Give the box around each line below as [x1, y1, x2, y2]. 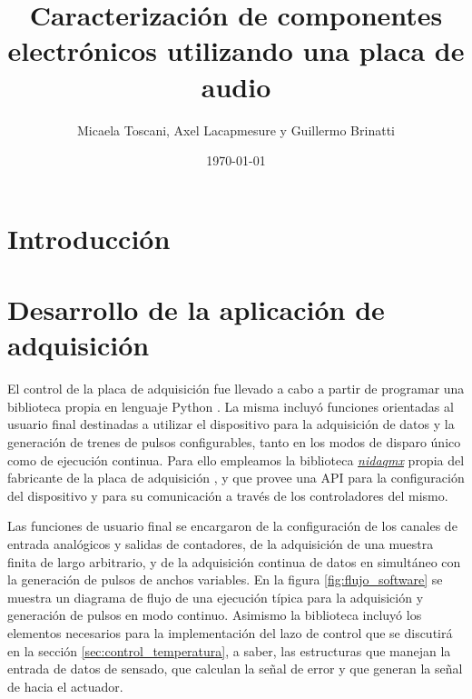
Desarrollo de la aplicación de [7, 291, 385, 328]
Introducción [7, 219, 171, 256]
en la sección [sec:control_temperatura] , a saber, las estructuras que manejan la [7, 641, 451, 660]
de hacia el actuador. [7, 676, 123, 695]
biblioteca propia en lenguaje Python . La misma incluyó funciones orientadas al [7, 396, 454, 415]
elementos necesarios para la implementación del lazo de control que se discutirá [7, 623, 453, 642]
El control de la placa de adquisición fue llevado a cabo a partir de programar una [7, 379, 465, 398]
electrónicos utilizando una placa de [7, 32, 465, 69]
